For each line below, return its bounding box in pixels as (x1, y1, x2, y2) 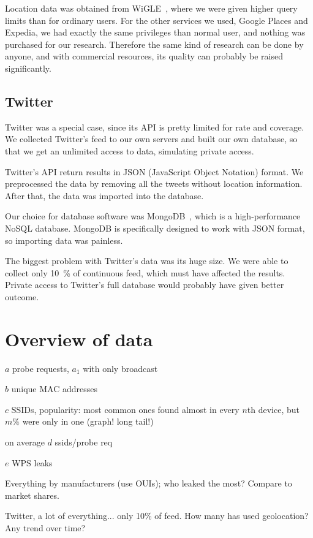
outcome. (5, 290, 39, 303)
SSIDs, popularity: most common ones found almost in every (11, 403, 239, 415)
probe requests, (12, 362, 69, 374)
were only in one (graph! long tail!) (22, 415, 154, 428)
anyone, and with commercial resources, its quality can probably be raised (5, 50, 283, 63)
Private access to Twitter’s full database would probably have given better (5, 278, 284, 291)
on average (5, 435, 45, 448)
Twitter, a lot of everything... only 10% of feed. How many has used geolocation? (5, 509, 309, 522)
